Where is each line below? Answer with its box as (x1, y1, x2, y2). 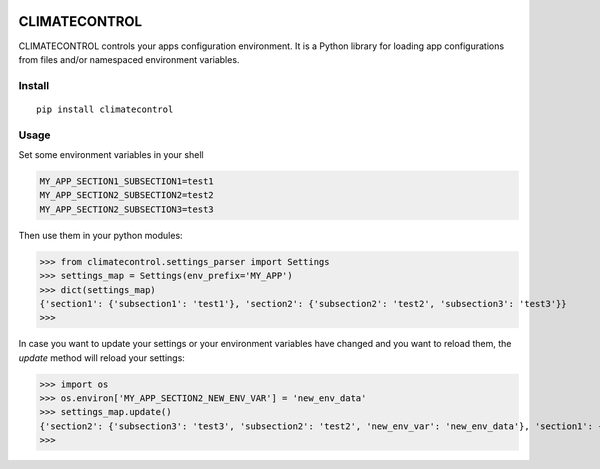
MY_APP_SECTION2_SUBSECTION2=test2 (39, 190, 214, 201)
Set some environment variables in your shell (18, 149, 204, 160)
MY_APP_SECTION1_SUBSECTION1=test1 (39, 175, 214, 187)
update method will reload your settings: (18, 351, 185, 364)
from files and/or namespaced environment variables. (18, 53, 240, 65)
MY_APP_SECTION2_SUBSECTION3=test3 (39, 203, 214, 215)
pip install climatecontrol (36, 103, 174, 115)
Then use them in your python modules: (18, 229, 184, 241)
